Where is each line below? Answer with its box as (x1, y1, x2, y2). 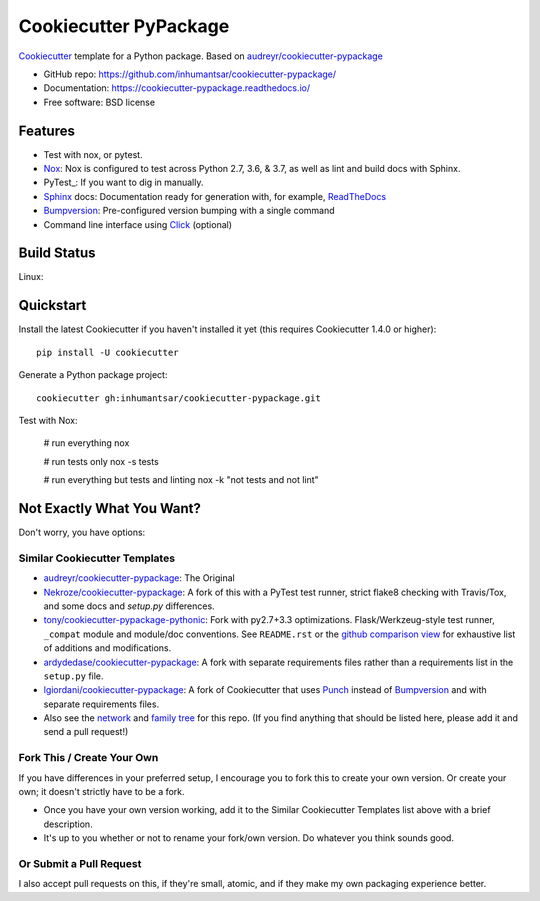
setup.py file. (43, 670, 104, 682)
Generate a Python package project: (18, 369, 168, 381)
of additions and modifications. (43, 642, 172, 654)
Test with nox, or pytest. (43, 148, 144, 160)
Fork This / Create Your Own (18, 751, 159, 765)
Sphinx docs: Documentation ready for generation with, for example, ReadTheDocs (43, 190, 387, 202)
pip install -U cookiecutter (36, 346, 179, 358)
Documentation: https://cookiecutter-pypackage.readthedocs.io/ (43, 82, 311, 94)
